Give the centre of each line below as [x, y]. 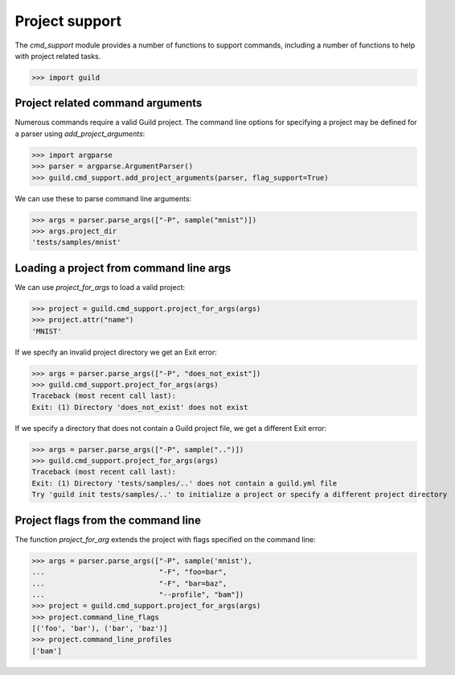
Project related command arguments [109, 104]
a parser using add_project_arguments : [80, 134]
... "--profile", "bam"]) [138, 594]
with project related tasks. [58, 56]
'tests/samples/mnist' [76, 242]
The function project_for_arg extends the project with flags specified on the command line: [165, 539]
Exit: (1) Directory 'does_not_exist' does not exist [140, 407]
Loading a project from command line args [123, 268]
